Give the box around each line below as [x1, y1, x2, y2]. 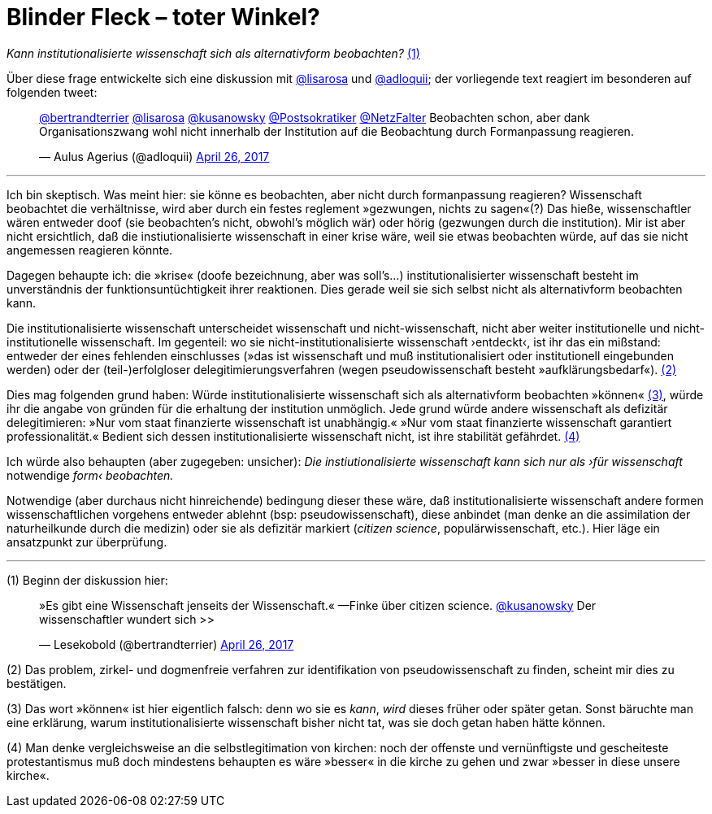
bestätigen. [7, 676, 67, 690]
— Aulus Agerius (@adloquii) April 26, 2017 [39, 149, 270, 163]
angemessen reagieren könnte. [7, 242, 173, 257]
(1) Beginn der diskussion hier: [7, 572, 168, 587]
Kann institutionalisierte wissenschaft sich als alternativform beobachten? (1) [7, 46, 420, 60]
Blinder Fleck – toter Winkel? [7, 3, 320, 31]
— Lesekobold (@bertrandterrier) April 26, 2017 [39, 637, 294, 651]
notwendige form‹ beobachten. [7, 468, 174, 482]
